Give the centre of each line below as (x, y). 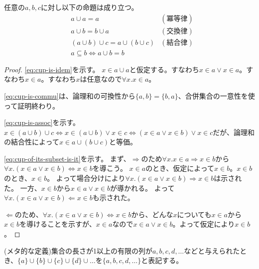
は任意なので (101, 79)
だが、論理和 (234, 132)
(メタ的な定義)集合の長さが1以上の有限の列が (78, 250)
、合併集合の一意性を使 (216, 95)
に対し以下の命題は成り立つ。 (89, 7)
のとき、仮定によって (180, 168)
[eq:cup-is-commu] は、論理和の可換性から (70, 95)
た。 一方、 (23, 188)
